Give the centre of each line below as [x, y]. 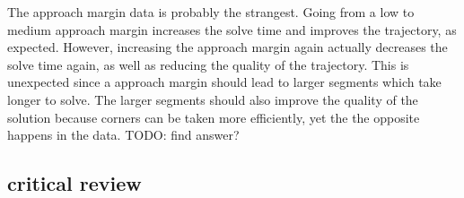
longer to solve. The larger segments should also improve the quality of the [213, 99]
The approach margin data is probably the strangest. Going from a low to [211, 12]
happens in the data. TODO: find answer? [123, 135]
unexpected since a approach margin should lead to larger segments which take [224, 82]
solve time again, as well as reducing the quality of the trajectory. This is [208, 64]
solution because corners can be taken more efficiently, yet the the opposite [214, 117]
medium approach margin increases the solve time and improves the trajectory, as [232, 29]
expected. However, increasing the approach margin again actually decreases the [228, 47]
